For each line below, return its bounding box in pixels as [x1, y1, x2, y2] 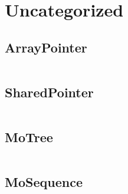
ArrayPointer [5, 38, 87, 56]
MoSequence [5, 173, 83, 191]
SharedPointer [5, 83, 94, 101]
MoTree [5, 128, 53, 146]
